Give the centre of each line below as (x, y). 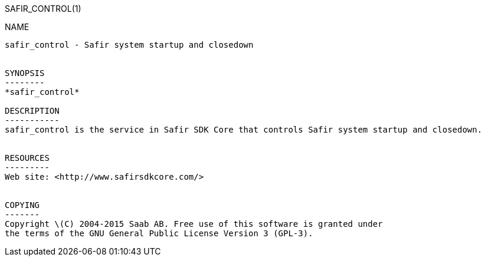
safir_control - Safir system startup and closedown (129, 45)
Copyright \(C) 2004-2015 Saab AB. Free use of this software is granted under (194, 224)
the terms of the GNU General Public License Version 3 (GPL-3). (159, 233)
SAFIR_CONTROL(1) (43, 9)
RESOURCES (27, 158)
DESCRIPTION (32, 111)
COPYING (22, 205)
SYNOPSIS (25, 73)
